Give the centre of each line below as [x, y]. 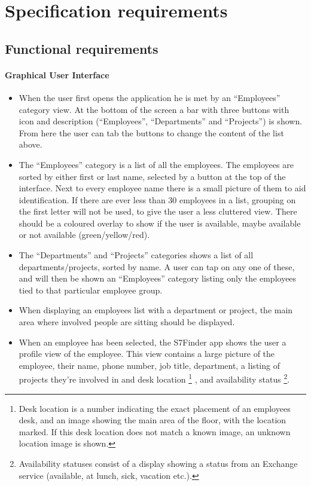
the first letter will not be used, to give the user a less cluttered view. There [158, 211]
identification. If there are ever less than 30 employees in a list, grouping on [157, 199]
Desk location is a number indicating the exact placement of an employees [155, 408]
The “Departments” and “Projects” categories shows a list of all [136, 255]
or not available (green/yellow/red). [84, 235]
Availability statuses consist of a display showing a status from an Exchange [158, 464]
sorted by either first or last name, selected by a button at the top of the [152, 176]
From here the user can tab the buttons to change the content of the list [151, 132]
